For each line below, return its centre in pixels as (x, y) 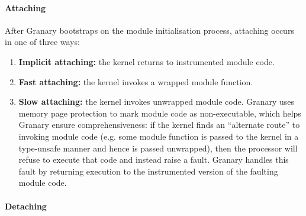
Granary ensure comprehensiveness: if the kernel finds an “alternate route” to (159, 125)
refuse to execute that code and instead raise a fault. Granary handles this (154, 159)
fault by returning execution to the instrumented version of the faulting (148, 171)
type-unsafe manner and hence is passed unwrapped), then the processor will (158, 148)
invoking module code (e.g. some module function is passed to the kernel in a (159, 136)
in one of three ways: (42, 42)
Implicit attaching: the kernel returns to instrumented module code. (146, 61)
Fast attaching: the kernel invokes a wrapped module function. (136, 81)
